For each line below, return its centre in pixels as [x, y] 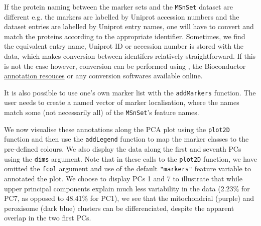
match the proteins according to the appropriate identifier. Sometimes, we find [125, 36]
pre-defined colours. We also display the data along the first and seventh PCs [123, 149]
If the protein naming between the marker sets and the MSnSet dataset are [118, 7]
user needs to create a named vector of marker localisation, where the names [122, 102]
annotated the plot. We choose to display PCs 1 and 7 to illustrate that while [123, 178]
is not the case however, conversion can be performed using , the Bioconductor [125, 66]
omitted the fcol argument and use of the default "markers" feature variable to [127, 168]
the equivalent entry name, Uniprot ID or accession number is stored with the [124, 46]
